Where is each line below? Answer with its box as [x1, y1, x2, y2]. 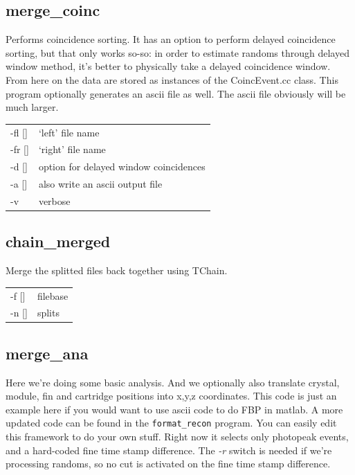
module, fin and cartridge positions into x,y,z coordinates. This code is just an [6, 388, 337, 403]
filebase [37, 288, 69, 303]
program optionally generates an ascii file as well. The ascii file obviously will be [6, 86, 346, 100]
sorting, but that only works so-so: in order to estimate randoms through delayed [6, 45, 349, 60]
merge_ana [6, 342, 89, 364]
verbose [38, 193, 71, 208]
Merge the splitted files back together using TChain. [6, 263, 228, 278]
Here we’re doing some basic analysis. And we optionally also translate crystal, [6, 375, 340, 389]
